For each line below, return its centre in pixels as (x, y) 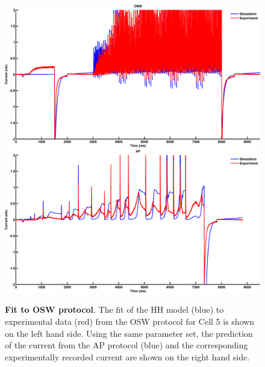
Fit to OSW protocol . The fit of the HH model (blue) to (114, 309)
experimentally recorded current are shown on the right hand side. (127, 356)
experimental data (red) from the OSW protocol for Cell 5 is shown (130, 322)
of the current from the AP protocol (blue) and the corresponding (126, 345)
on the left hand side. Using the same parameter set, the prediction (129, 333)
